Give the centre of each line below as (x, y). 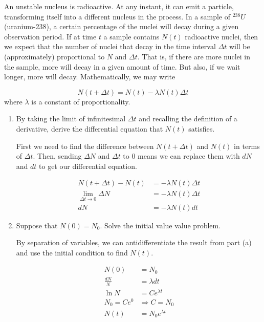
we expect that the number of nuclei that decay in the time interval (110, 46)
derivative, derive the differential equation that (90, 128)
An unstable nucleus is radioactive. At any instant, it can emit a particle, (119, 6)
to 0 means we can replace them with (181, 156)
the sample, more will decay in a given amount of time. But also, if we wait (122, 66)
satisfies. (202, 128)
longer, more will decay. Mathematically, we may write (90, 77)
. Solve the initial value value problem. (160, 225)
